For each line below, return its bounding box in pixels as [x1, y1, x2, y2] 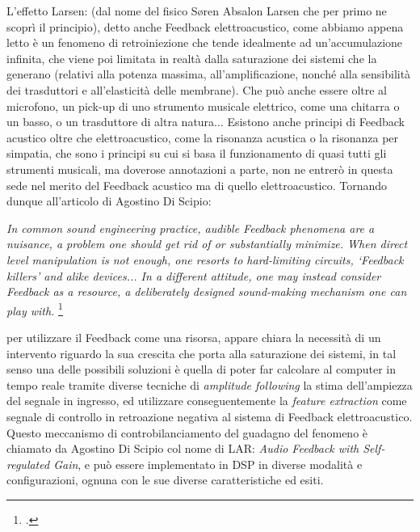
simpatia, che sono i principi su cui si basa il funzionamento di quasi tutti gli [6, 145, 387, 162]
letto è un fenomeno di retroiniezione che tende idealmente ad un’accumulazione [6, 34, 403, 51]
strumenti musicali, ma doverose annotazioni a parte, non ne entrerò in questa [6, 160, 393, 177]
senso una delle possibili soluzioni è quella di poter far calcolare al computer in [6, 361, 396, 378]
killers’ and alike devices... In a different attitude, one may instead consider [6, 267, 381, 284]
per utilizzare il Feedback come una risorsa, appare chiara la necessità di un [6, 328, 381, 345]
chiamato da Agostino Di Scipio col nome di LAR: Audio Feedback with [6, 440, 359, 457]
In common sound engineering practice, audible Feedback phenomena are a [6, 219, 375, 236]
